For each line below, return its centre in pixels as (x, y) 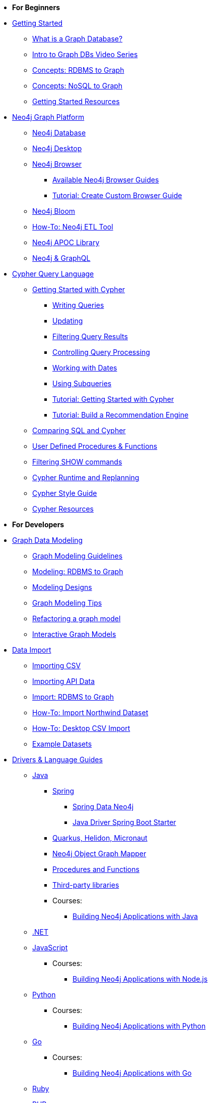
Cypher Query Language (53, 274)
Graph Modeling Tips (67, 603)
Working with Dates (85, 368)
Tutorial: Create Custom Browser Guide (117, 195)
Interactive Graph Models (74, 634)
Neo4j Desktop (57, 148)
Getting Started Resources (76, 101)
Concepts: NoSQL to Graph (78, 86)
